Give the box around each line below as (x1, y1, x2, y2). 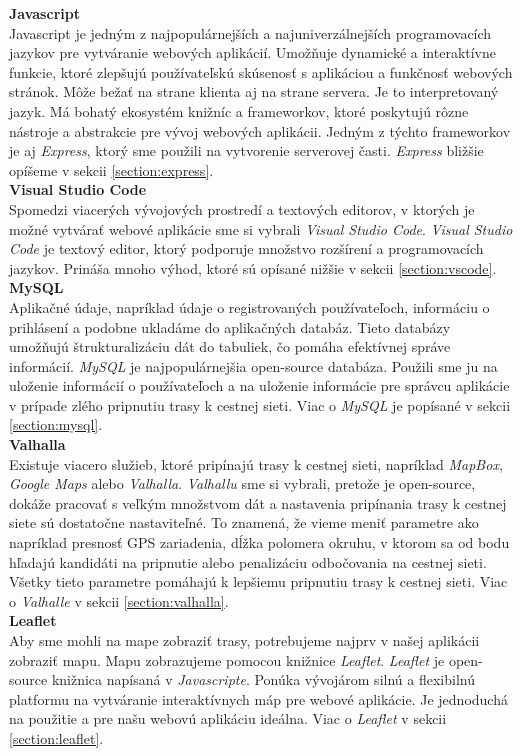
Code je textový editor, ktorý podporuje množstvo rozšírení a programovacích (9, 238, 484, 259)
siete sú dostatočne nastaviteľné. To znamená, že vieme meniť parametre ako (9, 512, 479, 533)
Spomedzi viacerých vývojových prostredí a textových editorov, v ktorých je (9, 198, 475, 219)
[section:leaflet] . (9, 727, 104, 748)
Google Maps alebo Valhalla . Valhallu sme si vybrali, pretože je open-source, (9, 473, 476, 494)
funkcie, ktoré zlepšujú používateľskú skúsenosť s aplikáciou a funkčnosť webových (9, 61, 513, 82)
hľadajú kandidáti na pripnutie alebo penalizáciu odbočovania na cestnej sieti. (9, 551, 487, 572)
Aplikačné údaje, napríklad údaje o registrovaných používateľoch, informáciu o (9, 296, 490, 317)
